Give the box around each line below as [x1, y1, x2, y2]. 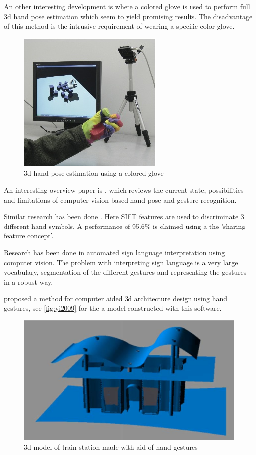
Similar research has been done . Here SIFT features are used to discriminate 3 [4, 211, 244, 222]
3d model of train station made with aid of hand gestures [24, 442, 198, 452]
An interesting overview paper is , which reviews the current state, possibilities [4, 184, 244, 195]
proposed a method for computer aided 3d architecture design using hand [4, 293, 228, 303]
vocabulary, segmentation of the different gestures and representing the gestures [4, 267, 247, 277]
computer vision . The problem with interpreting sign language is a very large [4, 257, 238, 267]
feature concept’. [4, 230, 54, 241]
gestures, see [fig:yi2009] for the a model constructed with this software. [4, 303, 222, 313]
